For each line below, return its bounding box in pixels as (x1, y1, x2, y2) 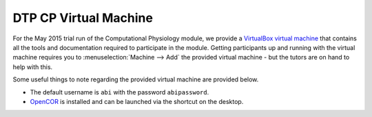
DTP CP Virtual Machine (12, 10, 153, 25)
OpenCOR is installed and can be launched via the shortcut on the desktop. (30, 97, 244, 105)
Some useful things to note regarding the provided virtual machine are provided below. (12, 75, 259, 83)
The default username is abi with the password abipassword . (30, 88, 209, 96)
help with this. (12, 62, 53, 71)
